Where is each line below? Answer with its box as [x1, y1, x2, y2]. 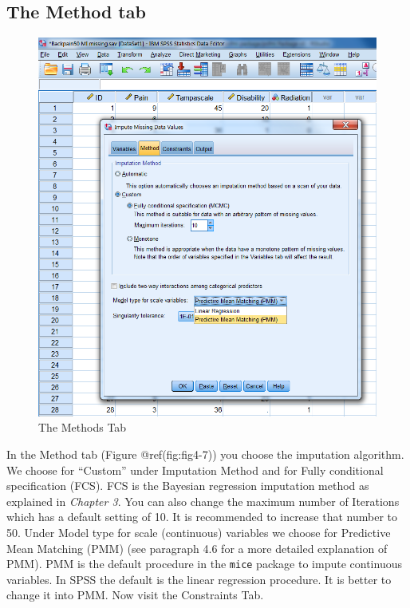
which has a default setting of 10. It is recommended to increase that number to [6, 508, 397, 525]
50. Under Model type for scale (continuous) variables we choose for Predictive [6, 523, 391, 540]
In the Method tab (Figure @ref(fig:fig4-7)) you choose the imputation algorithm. [6, 445, 404, 462]
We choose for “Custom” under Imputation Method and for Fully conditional [6, 461, 384, 478]
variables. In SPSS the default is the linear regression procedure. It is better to [6, 570, 392, 587]
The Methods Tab [38, 419, 127, 436]
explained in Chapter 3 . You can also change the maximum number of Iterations [6, 492, 400, 509]
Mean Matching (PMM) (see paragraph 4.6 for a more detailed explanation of [6, 539, 388, 556]
